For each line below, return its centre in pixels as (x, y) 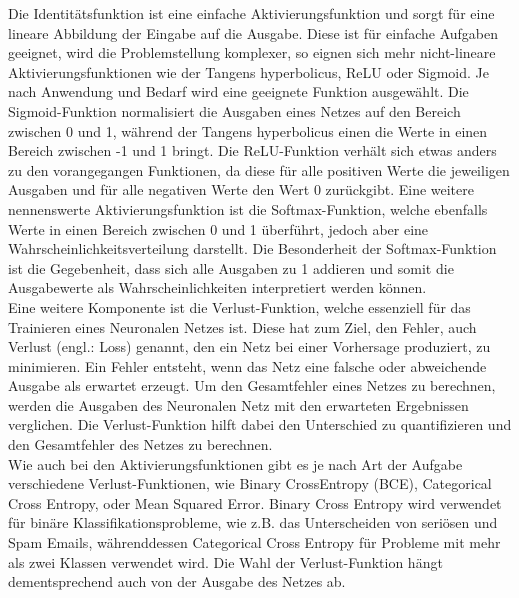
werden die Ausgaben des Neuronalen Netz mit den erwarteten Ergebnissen (238, 404)
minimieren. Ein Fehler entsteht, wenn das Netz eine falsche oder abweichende (247, 365)
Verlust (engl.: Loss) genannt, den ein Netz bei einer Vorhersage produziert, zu (249, 346)
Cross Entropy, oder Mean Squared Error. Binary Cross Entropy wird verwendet (255, 502)
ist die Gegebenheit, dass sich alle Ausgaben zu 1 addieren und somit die (231, 267)
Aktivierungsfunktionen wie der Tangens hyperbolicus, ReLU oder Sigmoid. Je (248, 71)
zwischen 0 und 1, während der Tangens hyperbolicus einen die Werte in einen (248, 130)
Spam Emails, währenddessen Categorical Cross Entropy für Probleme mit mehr (254, 542)
